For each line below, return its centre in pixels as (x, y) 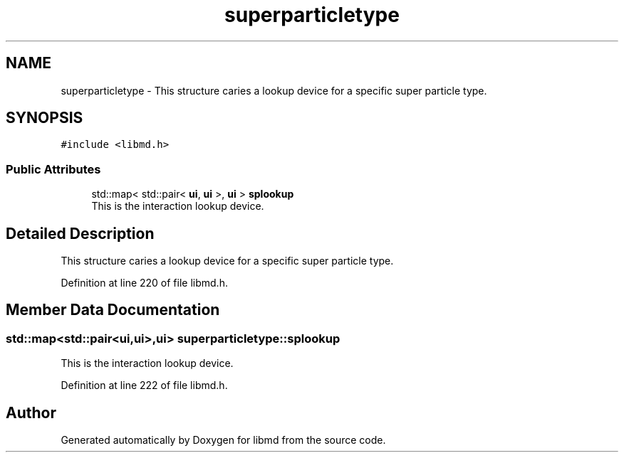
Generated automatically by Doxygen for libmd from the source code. (223, 440)
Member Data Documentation (113, 310)
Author (31, 412)
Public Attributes (53, 169)
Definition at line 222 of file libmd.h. (144, 385)
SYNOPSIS (45, 118)
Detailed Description (80, 233)
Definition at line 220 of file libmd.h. (144, 283)
